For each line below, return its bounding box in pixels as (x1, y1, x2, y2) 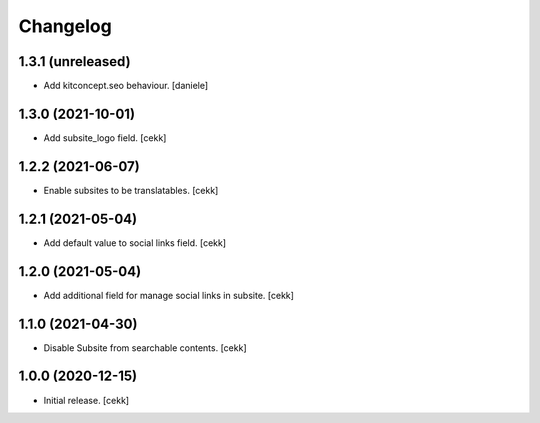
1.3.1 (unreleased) (18, 53, 131, 70)
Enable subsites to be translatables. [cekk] (43, 184, 219, 196)
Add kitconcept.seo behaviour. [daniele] (43, 80, 209, 92)
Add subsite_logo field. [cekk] (43, 131, 167, 144)
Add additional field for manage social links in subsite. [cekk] (43, 289, 295, 301)
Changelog (18, 15, 112, 37)
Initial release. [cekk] (43, 394, 130, 406)
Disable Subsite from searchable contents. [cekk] (43, 341, 247, 354)
